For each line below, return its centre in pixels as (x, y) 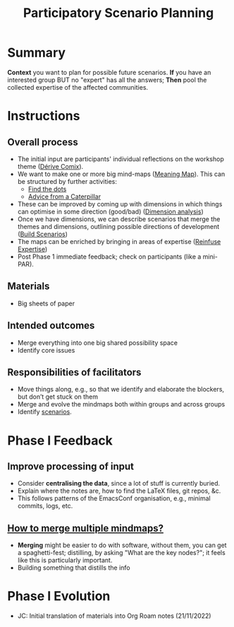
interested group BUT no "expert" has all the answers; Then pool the (107, 80)
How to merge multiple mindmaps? (86, 528)
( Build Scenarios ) (43, 234)
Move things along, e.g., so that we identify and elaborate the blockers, (121, 389)
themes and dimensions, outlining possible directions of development (118, 226)
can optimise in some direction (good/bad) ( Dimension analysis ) (110, 211)
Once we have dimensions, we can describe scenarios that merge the (119, 219)
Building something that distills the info (74, 568)
